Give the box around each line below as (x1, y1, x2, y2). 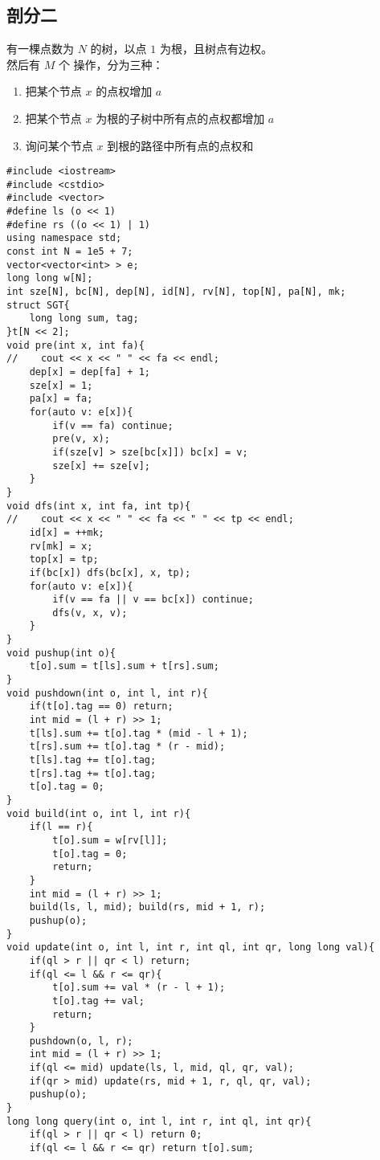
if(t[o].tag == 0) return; (29, 700, 174, 713)
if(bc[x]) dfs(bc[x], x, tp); (29, 566, 191, 578)
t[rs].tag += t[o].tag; (29, 767, 157, 779)
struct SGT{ (6, 299, 70, 311)
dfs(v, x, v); (52, 607, 128, 619)
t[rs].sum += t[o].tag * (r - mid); (29, 741, 226, 753)
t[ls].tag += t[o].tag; (29, 754, 157, 766)
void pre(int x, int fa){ (6, 339, 145, 351)
